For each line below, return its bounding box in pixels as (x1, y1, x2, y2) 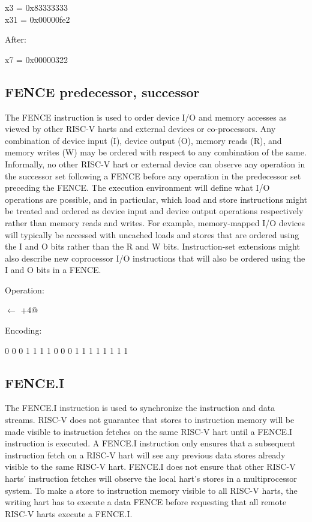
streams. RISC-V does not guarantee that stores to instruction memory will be (5, 413, 295, 426)
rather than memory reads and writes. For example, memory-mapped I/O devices (5, 216, 305, 229)
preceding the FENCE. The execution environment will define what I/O (5, 181, 270, 194)
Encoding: (5, 324, 42, 337)
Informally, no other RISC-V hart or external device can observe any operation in (5, 157, 305, 170)
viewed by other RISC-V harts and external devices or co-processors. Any (5, 122, 276, 135)
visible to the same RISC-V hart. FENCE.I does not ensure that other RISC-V (5, 460, 296, 473)
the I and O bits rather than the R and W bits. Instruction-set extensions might (5, 240, 300, 253)
